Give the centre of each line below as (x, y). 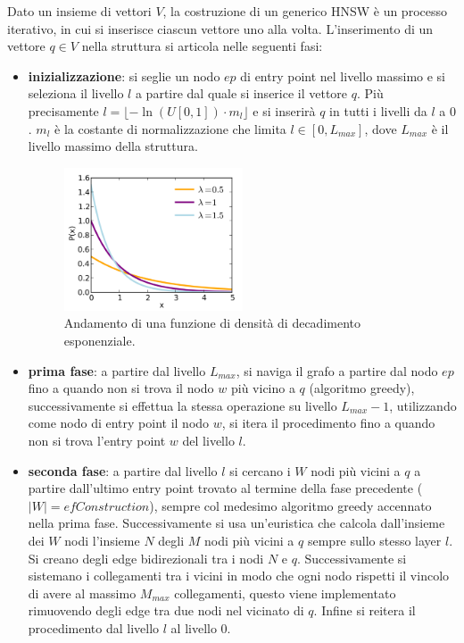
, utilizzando (423, 405)
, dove (381, 128)
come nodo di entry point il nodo (119, 423)
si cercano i (260, 470)
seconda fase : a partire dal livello (123, 470)
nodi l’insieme (102, 540)
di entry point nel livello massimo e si (343, 75)
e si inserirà (284, 110)
